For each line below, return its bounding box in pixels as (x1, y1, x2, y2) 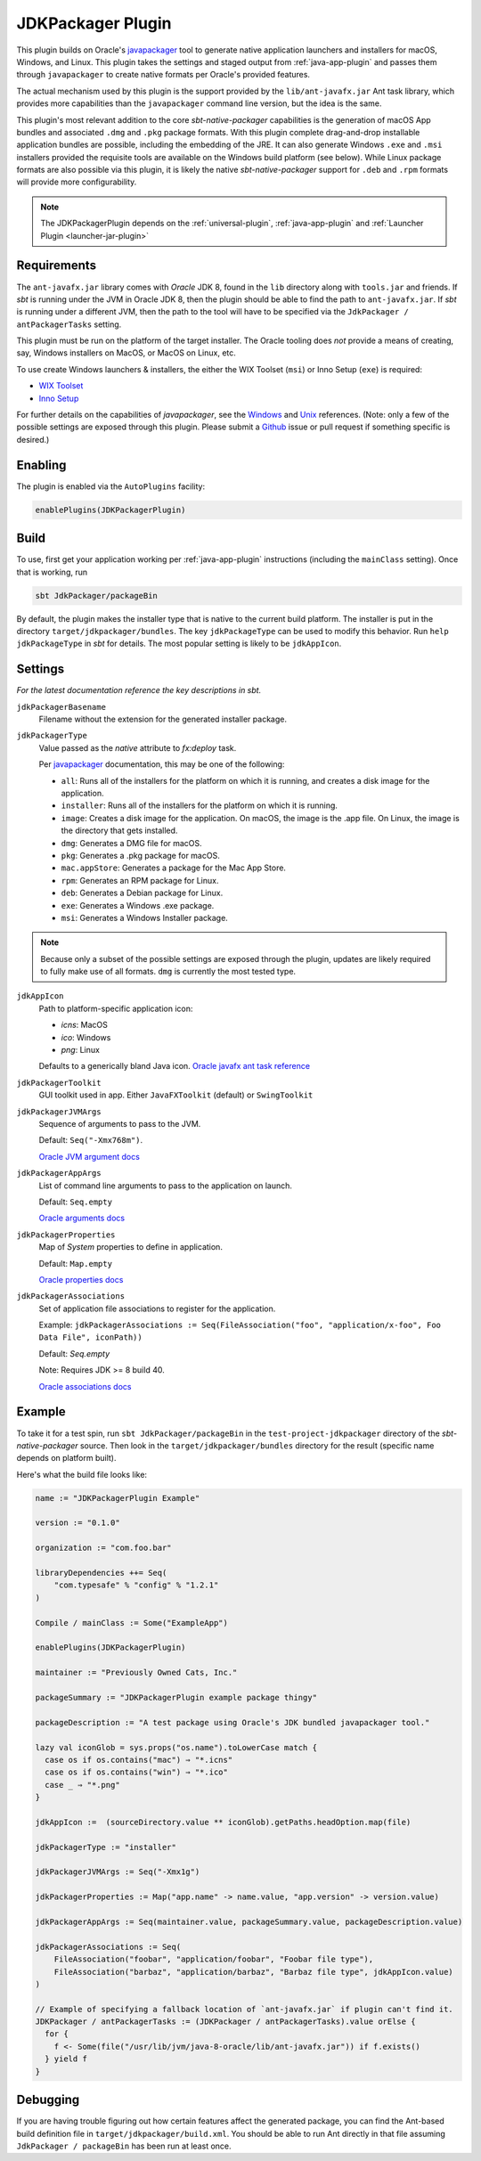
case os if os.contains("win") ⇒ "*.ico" (45, 1767, 229, 1777)
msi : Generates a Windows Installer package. (61, 912, 229, 923)
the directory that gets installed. (61, 825, 178, 836)
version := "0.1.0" (35, 1518, 120, 1528)
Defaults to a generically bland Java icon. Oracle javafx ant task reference (38, 1061, 311, 1072)
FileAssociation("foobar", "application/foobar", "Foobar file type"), (53, 1954, 374, 1964)
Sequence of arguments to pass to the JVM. (38, 1118, 201, 1129)
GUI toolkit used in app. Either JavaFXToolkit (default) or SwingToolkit (38, 1089, 314, 1100)
